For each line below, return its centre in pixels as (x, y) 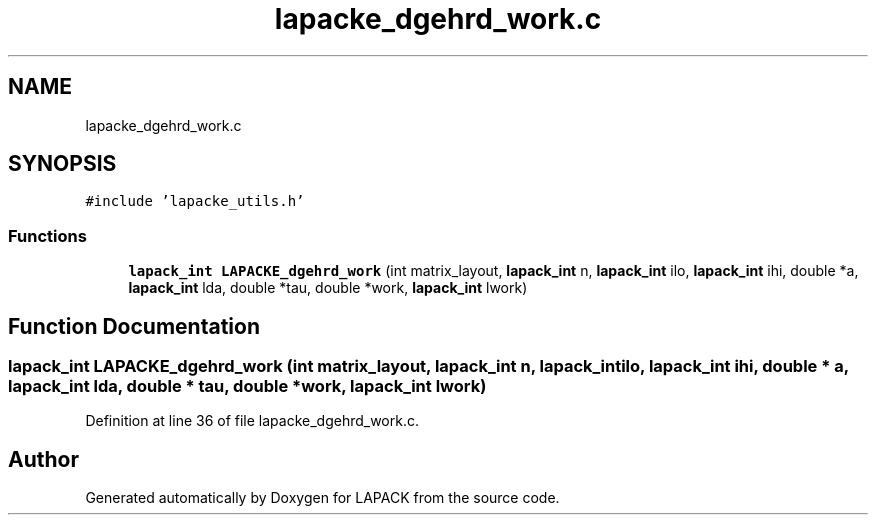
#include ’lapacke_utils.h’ (195, 201)
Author (43, 459)
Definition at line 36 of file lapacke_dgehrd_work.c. (252, 421)
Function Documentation (134, 326)
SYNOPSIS (62, 164)
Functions (47, 235)
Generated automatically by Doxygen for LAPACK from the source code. (322, 498)
